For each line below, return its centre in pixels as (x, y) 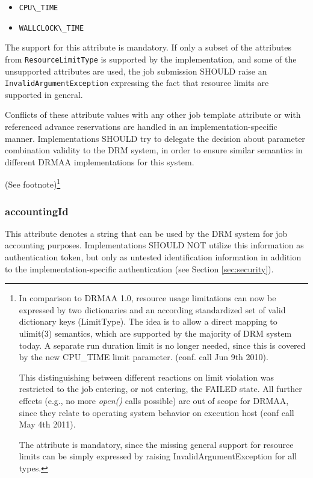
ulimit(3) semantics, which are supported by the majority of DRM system (155, 333)
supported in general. (44, 94)
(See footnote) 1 (33, 183)
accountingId (37, 211)
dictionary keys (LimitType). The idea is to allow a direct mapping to (148, 321)
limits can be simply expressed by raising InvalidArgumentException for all (158, 456)
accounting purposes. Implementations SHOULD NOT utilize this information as (154, 245)
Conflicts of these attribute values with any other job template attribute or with (153, 115)
